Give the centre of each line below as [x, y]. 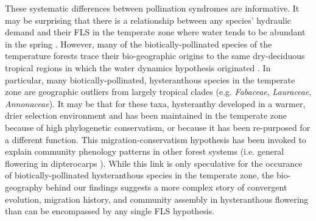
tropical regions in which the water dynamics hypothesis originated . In [138, 67]
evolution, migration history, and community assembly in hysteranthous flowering [157, 199]
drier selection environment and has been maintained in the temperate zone [146, 115]
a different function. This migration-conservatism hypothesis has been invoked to [156, 139]
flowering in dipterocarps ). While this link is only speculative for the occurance [154, 163]
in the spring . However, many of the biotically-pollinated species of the [139, 44]
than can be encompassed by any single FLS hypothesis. [110, 211]
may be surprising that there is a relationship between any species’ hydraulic [148, 20]
